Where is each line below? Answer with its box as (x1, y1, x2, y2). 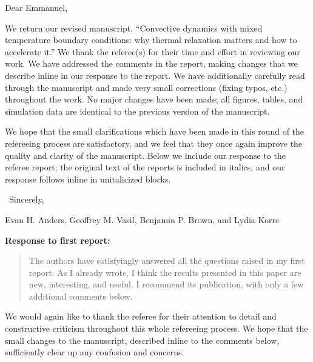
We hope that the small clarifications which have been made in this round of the (5, 125, 305, 138)
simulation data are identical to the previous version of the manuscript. (5, 104, 270, 117)
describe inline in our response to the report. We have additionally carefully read (5, 69, 305, 81)
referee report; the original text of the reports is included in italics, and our (5, 161, 285, 173)
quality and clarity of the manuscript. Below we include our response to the (5, 149, 286, 161)
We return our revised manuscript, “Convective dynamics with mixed (5, 21, 263, 34)
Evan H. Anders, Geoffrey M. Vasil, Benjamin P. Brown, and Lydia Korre (5, 213, 280, 226)
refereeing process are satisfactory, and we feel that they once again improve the (5, 136, 303, 149)
